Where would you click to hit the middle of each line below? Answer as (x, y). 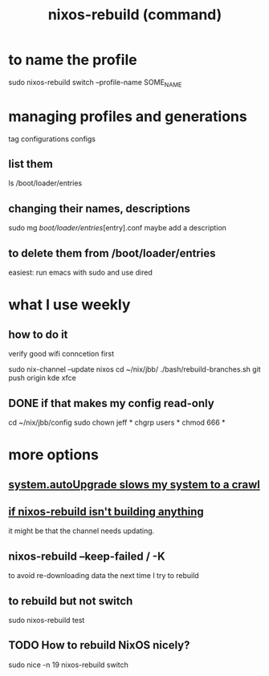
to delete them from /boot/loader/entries (112, 253)
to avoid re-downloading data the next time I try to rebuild (104, 576)
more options (53, 455)
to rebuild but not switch (71, 601)
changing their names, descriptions (100, 208)
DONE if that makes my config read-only (111, 403)
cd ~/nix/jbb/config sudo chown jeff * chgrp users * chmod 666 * (117, 422)
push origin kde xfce (42, 378)
